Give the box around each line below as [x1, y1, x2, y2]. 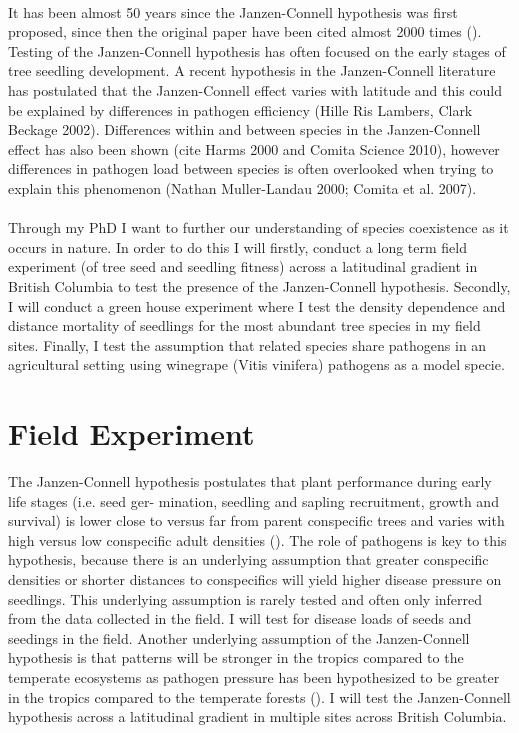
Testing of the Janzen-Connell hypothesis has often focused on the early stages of [8, 40, 506, 61]
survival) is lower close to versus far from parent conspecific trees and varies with [8, 510, 505, 531]
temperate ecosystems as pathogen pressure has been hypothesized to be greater [8, 666, 500, 687]
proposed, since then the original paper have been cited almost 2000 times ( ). [8, 21, 482, 42]
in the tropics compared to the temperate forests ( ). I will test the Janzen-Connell [8, 686, 511, 707]
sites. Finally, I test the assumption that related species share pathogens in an [8, 334, 487, 355]
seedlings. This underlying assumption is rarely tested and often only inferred [8, 588, 483, 609]
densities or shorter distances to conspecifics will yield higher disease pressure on [8, 568, 502, 589]
